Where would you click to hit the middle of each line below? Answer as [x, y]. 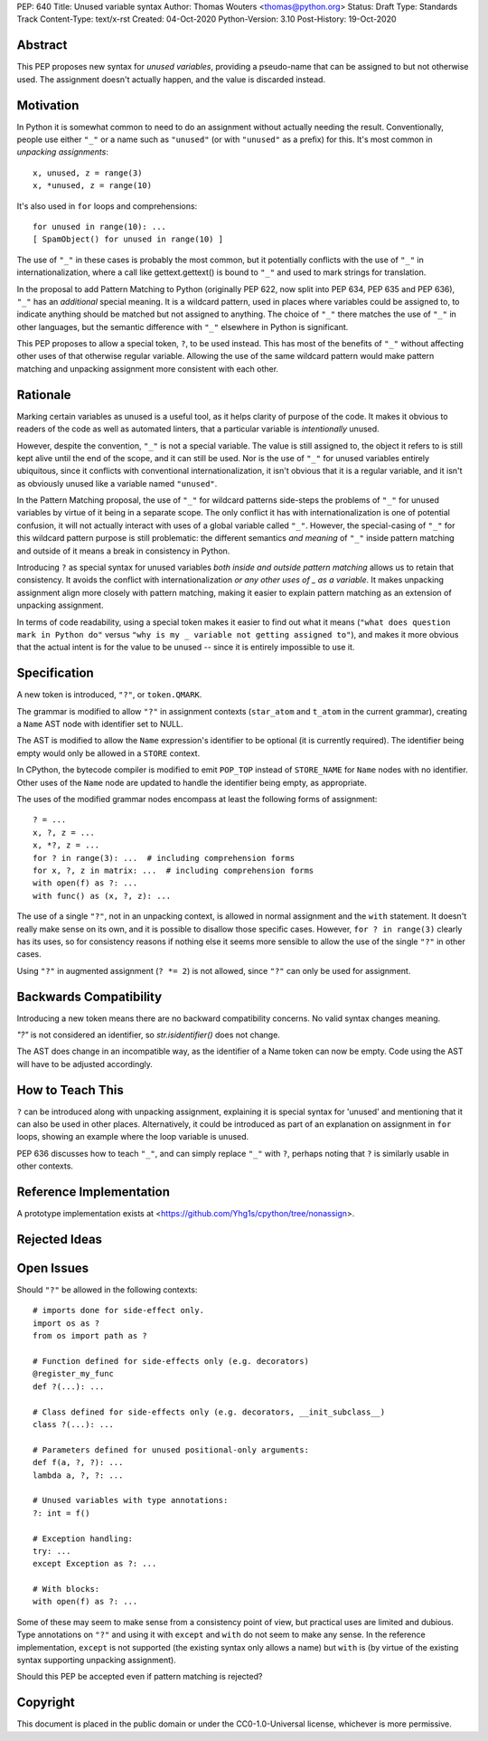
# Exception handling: [83, 1538]
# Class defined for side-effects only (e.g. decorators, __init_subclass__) [209, 1412]
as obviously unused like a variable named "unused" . [117, 483]
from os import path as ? [90, 1336]
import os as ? [66, 1323]
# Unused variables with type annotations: [131, 1500]
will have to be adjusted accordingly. [85, 1064]
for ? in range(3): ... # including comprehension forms [164, 858]
